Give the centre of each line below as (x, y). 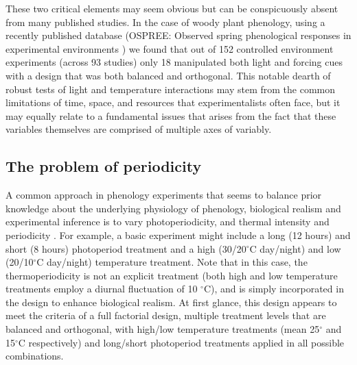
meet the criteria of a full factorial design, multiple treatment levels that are (166, 315)
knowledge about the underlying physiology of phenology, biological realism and (173, 208)
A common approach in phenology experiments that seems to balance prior (164, 195)
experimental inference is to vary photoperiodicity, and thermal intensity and (168, 222)
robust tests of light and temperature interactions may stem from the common (171, 89)
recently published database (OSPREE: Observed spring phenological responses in (178, 35)
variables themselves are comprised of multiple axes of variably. (139, 129)
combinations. (35, 356)
